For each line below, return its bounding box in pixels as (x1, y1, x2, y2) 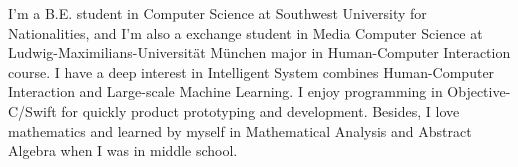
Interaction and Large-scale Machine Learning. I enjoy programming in (8, 81, 443, 102)
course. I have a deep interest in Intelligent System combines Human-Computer (8, 61, 495, 82)
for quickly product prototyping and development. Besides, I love (61, 100, 460, 121)
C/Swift (8, 100, 57, 121)
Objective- (447, 81, 511, 102)
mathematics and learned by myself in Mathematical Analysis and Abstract (8, 120, 472, 141)
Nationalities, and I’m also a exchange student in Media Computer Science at (8, 22, 483, 43)
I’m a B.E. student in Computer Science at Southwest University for (8, 3, 427, 23)
